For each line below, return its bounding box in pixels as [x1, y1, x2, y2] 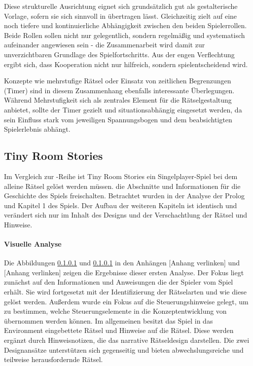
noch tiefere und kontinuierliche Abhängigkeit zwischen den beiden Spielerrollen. [4, 20, 247, 31]
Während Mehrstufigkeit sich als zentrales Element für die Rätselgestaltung [4, 95, 232, 105]
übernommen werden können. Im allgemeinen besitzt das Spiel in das [4, 315, 213, 326]
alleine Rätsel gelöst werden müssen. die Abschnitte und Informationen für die [4, 181, 241, 191]
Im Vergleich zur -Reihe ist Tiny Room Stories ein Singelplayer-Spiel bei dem [4, 171, 238, 181]
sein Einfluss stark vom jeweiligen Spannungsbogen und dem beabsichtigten [4, 114, 232, 124]
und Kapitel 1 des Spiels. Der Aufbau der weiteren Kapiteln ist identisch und [4, 200, 237, 210]
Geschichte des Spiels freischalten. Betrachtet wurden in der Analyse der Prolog [4, 190, 245, 201]
